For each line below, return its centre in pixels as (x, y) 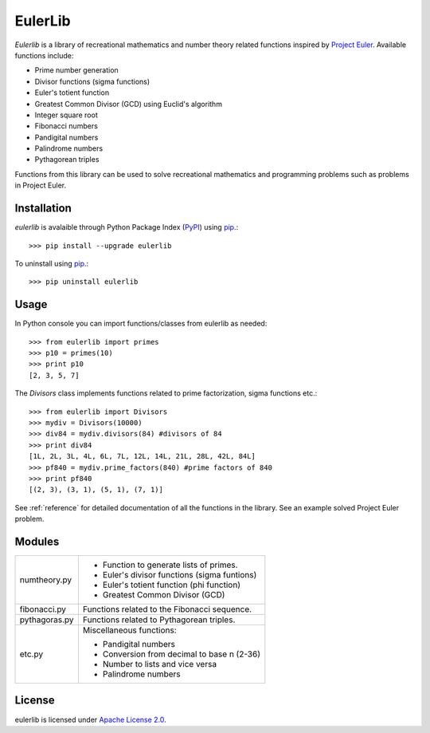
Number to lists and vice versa (160, 664)
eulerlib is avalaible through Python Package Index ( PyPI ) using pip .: (127, 227)
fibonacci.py (43, 609)
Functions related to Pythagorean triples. (159, 620)
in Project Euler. (41, 185)
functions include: (44, 55)
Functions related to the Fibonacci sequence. (167, 609)
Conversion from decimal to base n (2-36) (181, 654)
